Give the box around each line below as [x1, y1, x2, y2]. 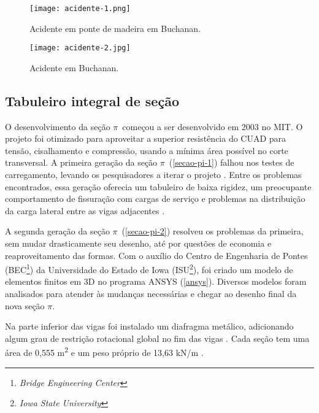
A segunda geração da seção [5, 225, 110, 237]
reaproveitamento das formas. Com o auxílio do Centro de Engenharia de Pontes [5, 249, 308, 261]
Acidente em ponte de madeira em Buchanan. [29, 21, 201, 34]
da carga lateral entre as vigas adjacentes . [5, 204, 165, 217]
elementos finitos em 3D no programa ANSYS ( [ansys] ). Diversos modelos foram [5, 275, 307, 288]
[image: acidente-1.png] [29, 4, 131, 13]
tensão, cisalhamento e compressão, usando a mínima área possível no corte [5, 144, 288, 156]
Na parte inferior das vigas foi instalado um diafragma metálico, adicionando [5, 320, 294, 333]
